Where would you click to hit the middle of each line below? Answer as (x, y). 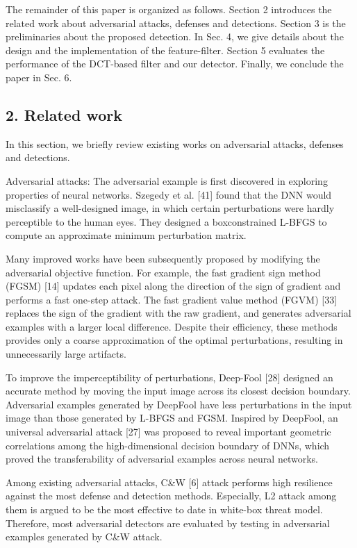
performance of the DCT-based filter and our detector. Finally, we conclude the (175, 64)
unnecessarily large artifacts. (66, 354)
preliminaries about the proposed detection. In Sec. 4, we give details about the (175, 36)
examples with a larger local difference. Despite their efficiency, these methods (172, 326)
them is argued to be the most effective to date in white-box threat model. (164, 509)
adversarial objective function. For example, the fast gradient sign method (163, 272)
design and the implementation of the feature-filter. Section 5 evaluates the (165, 50)
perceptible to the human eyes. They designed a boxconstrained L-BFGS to (166, 221)
